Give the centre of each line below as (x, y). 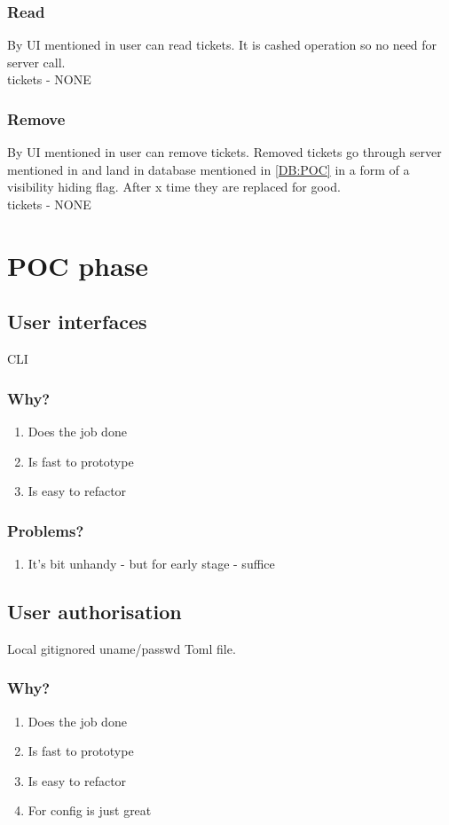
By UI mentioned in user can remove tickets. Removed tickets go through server (224, 152)
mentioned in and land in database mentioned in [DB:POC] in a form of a (209, 169)
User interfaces (77, 322)
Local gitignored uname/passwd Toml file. (122, 648)
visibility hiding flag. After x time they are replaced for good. (174, 187)
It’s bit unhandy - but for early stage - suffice (151, 563)
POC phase (78, 265)
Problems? (46, 530)
